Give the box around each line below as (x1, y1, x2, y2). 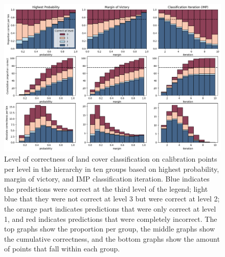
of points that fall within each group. (4, 243, 120, 254)
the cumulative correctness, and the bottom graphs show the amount (4, 233, 220, 244)
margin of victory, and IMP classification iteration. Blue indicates (4, 173, 210, 184)
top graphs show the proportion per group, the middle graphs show (4, 223, 215, 234)
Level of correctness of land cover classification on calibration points (4, 153, 217, 164)
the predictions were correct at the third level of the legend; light (4, 183, 208, 194)
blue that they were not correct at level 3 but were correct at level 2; (4, 193, 220, 204)
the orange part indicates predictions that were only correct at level (4, 203, 216, 214)
